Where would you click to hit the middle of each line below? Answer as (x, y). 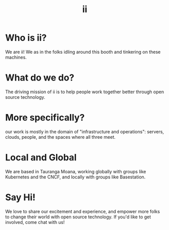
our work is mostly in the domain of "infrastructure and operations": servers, (84, 131)
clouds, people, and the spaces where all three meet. (61, 137)
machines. (16, 57)
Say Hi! (20, 197)
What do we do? (40, 78)
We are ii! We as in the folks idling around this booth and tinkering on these (83, 52)
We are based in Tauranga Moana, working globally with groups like (76, 171)
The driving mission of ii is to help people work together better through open (84, 92)
